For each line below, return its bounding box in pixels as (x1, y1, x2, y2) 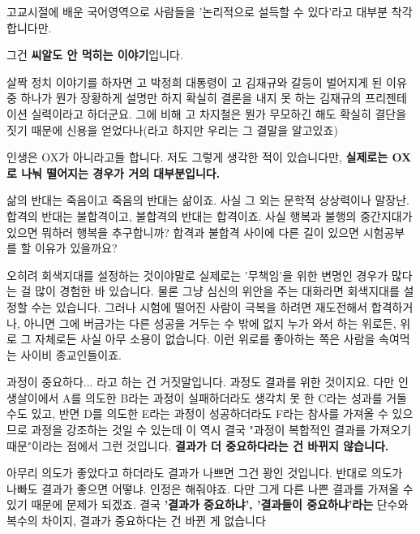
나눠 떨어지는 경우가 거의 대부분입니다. (21, 164, 221, 181)
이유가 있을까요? (35, 239, 118, 256)
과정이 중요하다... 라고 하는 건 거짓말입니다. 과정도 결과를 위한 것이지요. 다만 (6, 373, 395, 390)
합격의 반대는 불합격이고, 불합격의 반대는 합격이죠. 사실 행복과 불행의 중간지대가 (6, 207, 413, 224)
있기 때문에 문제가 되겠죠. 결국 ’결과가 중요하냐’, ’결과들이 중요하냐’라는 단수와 (6, 496, 409, 513)
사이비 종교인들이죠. (20, 346, 122, 363)
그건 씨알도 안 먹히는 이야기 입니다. (6, 46, 183, 63)
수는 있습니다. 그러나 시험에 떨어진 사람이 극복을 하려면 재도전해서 (31, 298, 368, 315)
